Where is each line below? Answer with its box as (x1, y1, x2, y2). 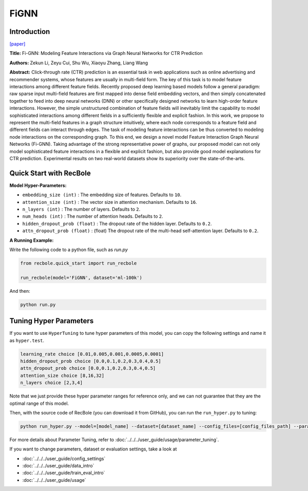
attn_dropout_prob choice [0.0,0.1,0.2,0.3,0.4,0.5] (20, 365, 156, 371)
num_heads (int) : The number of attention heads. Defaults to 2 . (22, 213, 164, 219)
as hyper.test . (9, 337, 45, 344)
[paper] (9, 41, 26, 47)
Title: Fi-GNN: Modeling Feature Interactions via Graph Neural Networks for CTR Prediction (9, 50, 203, 56)
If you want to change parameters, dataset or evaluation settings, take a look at (9, 446, 177, 452)
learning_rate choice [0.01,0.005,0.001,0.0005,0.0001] (20, 351, 164, 357)
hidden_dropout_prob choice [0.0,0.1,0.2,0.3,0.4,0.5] (20, 358, 161, 364)
